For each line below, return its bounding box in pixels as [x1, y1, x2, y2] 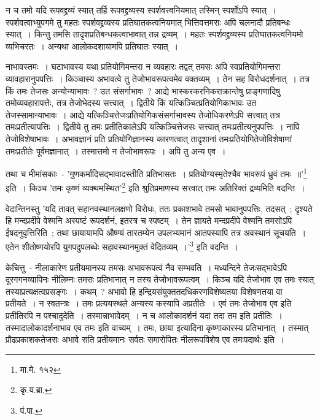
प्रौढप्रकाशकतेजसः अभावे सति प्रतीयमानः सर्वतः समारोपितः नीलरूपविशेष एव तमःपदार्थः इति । [6, 333, 285, 346]
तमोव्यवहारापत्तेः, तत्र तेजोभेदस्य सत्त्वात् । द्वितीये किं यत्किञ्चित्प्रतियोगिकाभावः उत [6, 96, 257, 109]
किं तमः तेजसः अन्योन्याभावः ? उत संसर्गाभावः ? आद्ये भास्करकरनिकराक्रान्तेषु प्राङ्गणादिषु [6, 84, 280, 97]
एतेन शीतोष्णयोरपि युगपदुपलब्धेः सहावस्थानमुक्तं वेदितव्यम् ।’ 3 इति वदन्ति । [6, 239, 238, 253]
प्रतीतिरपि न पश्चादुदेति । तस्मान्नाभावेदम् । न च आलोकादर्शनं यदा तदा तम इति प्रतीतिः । [6, 309, 283, 322]
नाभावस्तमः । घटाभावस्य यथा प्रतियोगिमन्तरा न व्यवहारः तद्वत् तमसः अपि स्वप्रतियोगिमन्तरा [6, 60, 281, 73]
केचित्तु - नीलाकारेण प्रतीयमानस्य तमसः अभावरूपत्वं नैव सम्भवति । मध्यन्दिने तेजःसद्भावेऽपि [6, 261, 287, 273]
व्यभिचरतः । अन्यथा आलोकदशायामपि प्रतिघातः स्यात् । [6, 39, 179, 52]
